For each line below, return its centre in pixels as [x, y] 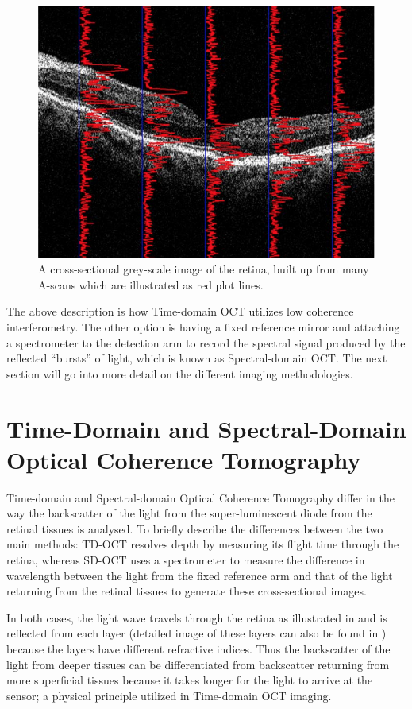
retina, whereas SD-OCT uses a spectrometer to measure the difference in [186, 560]
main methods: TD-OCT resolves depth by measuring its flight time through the [203, 544]
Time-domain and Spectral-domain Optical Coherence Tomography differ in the [201, 497]
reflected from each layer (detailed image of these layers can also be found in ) [196, 633]
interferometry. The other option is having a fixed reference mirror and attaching [203, 327]
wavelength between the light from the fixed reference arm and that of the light [200, 575]
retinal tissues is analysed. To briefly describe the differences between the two [195, 528]
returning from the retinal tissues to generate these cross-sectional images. [187, 591]
